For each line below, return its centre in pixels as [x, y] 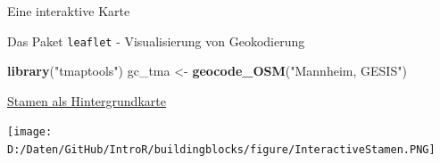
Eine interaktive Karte [69, 11]
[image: [30, 132]
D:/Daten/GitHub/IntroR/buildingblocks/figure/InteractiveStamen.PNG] [221, 150]
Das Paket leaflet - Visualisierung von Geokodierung [156, 41]
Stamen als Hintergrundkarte [87, 100]
